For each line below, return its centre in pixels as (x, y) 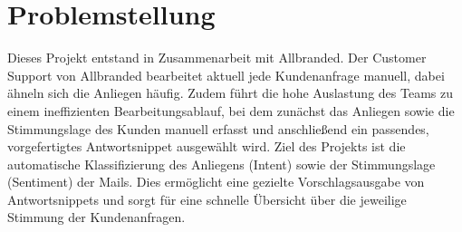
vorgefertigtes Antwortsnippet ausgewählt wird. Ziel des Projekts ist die (207, 146)
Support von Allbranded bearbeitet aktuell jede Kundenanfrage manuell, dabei (226, 75)
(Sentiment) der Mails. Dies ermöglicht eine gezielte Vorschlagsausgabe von (216, 182)
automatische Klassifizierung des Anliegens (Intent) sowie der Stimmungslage (221, 164)
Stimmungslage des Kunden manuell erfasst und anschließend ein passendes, (218, 128)
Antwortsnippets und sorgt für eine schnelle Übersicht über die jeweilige (207, 199)
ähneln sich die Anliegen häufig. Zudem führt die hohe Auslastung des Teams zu (230, 93)
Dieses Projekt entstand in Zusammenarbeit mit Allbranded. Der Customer (217, 58)
